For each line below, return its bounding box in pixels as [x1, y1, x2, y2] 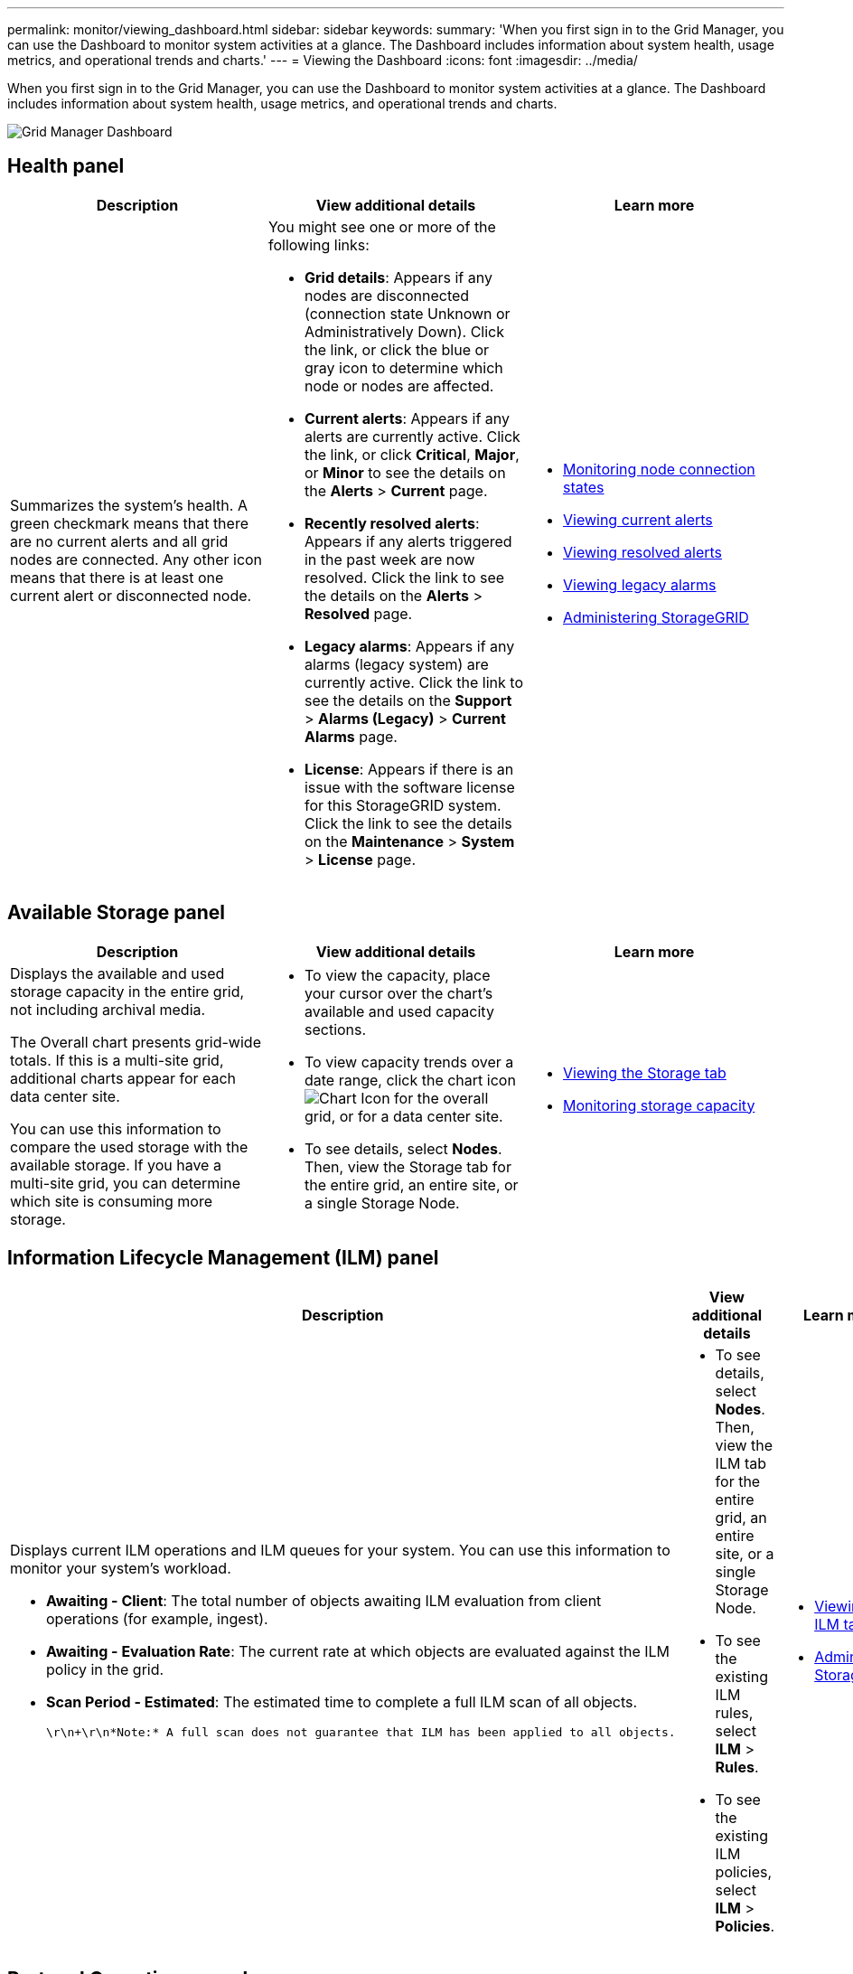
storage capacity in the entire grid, [10, 982, 245, 1001]
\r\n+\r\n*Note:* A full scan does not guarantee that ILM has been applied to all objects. [46, 1725, 676, 1740]
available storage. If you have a [10, 1155, 221, 1174]
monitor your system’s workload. [10, 1559, 231, 1578]
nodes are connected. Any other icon [10, 550, 263, 569]
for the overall [394, 1088, 489, 1107]
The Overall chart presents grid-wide [10, 1032, 261, 1051]
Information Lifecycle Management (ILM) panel [7, 1246, 439, 1270]
